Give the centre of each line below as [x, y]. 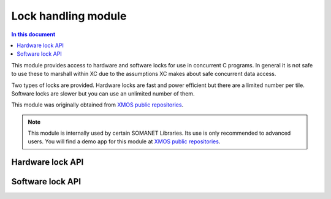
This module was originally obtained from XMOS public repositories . [97, 105]
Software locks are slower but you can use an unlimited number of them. [103, 93]
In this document [33, 34]
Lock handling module [69, 16]
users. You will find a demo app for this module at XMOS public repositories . [124, 141]
